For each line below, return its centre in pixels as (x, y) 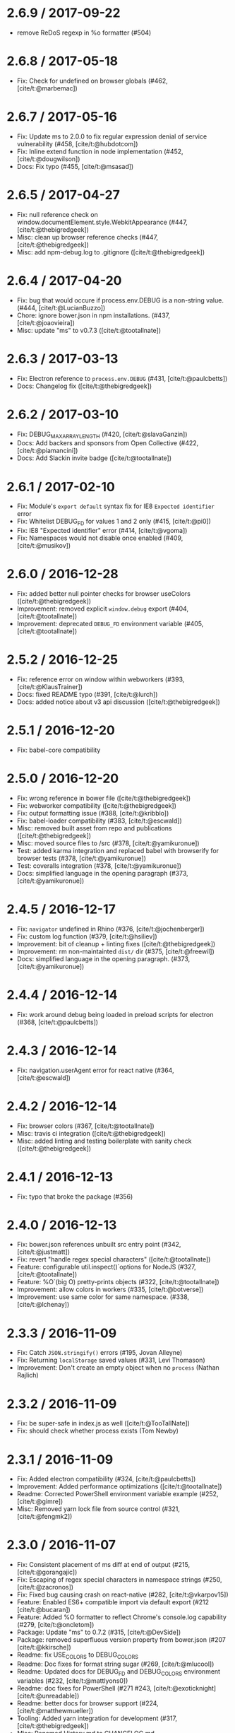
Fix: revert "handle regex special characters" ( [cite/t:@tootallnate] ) (114, 1259)
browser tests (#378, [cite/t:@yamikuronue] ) (81, 858)
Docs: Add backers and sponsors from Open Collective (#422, (108, 443)
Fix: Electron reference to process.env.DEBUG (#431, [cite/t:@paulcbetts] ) (122, 378)
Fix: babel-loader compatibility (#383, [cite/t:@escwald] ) (100, 821)
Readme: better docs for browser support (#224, (88, 1703)
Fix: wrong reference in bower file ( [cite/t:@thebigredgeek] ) (104, 798)
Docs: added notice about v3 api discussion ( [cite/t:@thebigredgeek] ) (118, 702)
